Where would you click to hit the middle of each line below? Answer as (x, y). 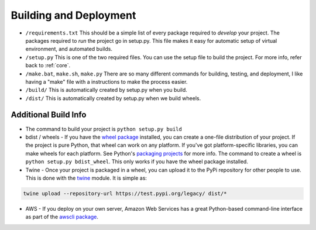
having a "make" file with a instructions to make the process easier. (107, 81)
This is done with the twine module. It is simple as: (86, 178)
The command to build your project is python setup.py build (104, 129)
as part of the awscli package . (62, 217)
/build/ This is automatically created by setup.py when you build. (106, 90)
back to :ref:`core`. (48, 66)
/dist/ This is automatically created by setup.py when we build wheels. (113, 98)
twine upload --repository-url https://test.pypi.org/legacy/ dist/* (125, 193)
